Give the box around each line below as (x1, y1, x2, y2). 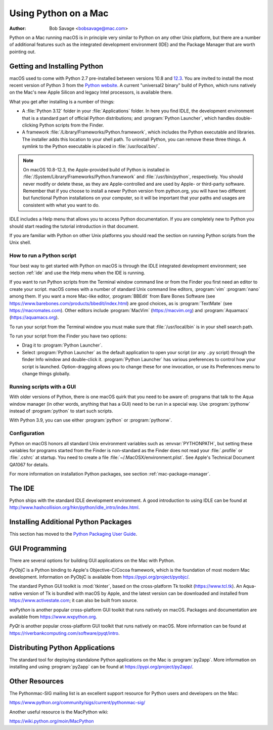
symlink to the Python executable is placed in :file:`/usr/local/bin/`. (22, 143, 160, 149)
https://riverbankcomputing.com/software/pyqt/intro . (9, 630, 120, 636)
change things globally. (22, 371, 71, 377)
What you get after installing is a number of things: (9, 99, 115, 105)
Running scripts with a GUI (9, 383, 76, 390)
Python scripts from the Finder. (39, 122, 104, 128)
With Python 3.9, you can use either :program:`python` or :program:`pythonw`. (9, 417, 172, 423)
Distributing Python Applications (9, 643, 115, 652)
